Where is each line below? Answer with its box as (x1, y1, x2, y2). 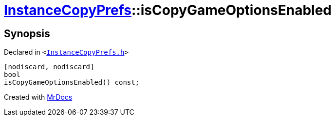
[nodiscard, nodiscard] (4, 63, 94, 71)
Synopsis (4, 27, 50, 40)
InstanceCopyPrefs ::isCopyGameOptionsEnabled (4, 2, 332, 18)
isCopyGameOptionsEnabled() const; (4, 78, 140, 87)
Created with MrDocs (4, 93, 73, 102)
